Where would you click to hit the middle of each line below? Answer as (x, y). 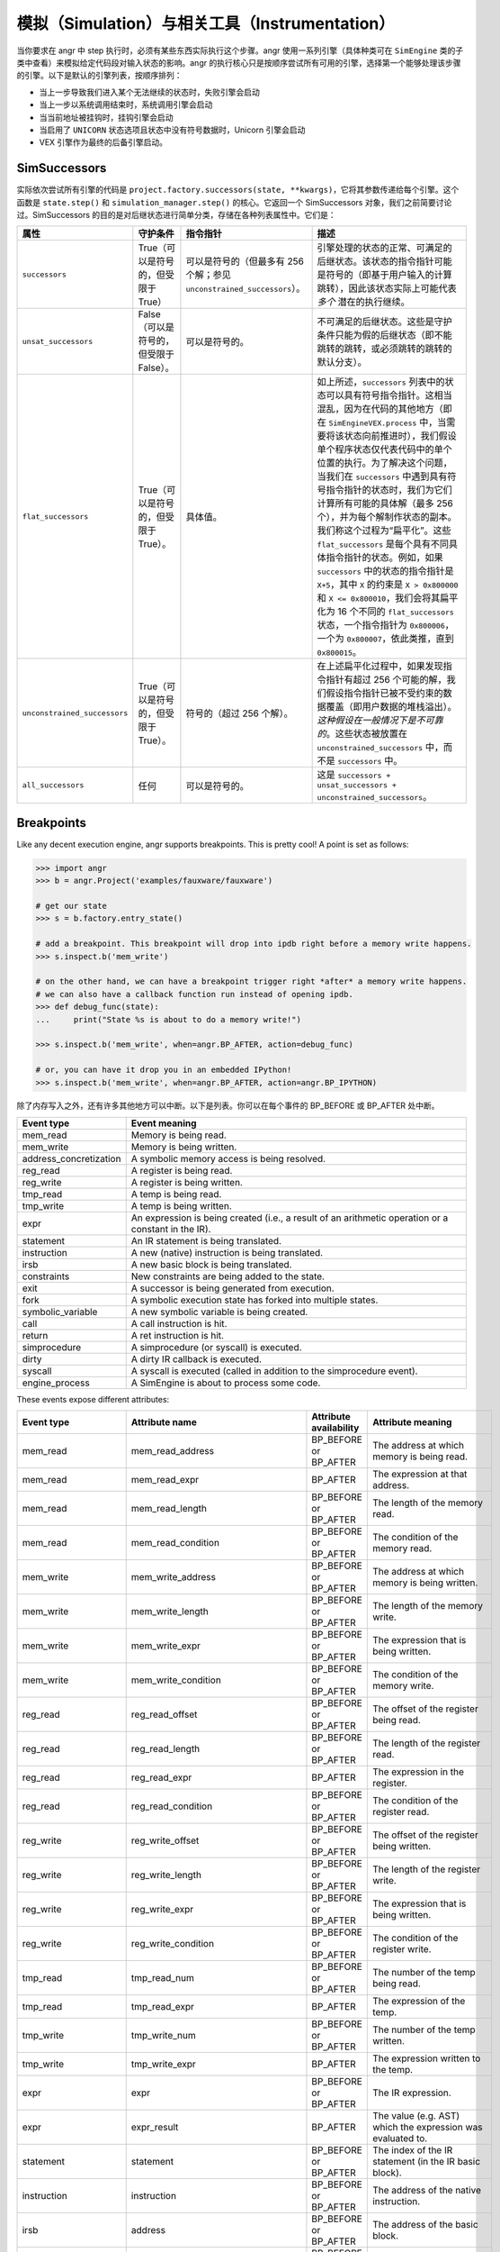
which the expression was (427, 2128)
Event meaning (164, 1123)
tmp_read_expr (163, 2007)
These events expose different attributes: (93, 1399)
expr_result (155, 2128)
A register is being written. (187, 1182)
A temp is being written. (182, 1205)
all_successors (53, 785)
